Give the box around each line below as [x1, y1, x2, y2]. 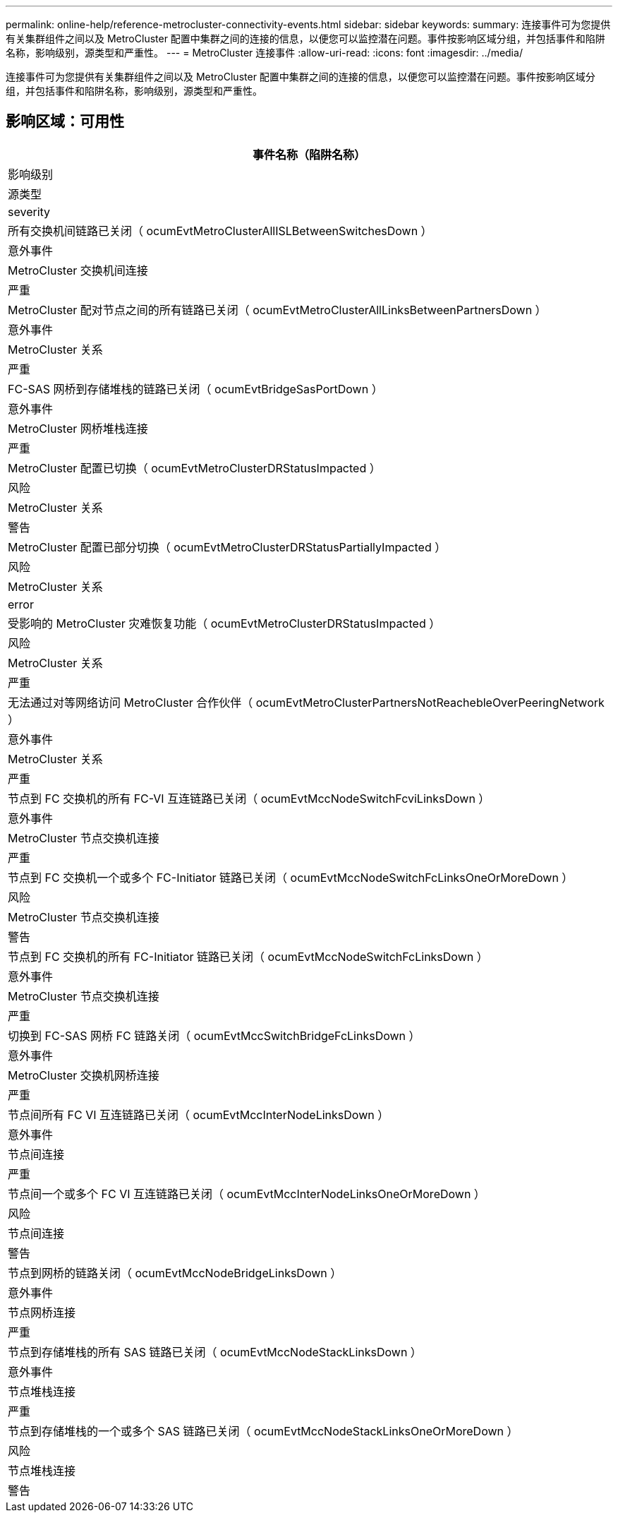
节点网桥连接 [8, 1305, 76, 1320]
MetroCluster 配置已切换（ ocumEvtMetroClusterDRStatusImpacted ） [8, 460, 381, 475]
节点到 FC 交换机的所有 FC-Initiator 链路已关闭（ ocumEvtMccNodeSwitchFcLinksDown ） [8, 949, 488, 964]
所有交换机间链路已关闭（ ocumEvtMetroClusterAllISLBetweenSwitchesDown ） [8, 223, 432, 238]
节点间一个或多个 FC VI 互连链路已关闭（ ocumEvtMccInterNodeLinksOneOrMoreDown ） [8, 1186, 485, 1201]
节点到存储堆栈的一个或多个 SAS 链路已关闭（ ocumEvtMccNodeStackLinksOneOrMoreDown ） [8, 1423, 519, 1438]
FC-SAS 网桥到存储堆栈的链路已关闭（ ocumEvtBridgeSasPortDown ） [8, 381, 383, 396]
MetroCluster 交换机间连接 [8, 263, 148, 277]
